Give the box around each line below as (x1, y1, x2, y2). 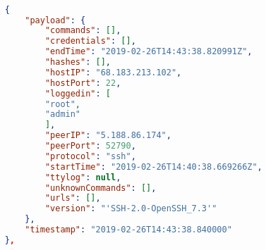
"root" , (44, 99, 81, 109)
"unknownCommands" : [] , (44, 182, 157, 193)
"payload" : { (25, 15, 86, 25)
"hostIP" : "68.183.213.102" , (44, 67, 182, 77)
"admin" (44, 109, 81, 120)
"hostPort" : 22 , (44, 77, 121, 88)
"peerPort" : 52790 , (44, 141, 136, 151)
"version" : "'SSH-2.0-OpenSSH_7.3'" (44, 204, 217, 214)
